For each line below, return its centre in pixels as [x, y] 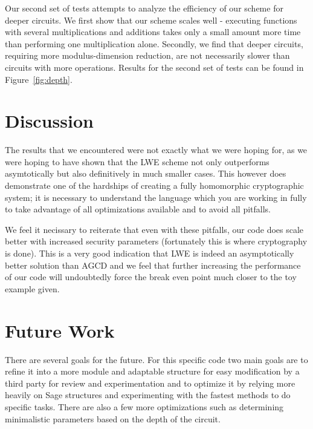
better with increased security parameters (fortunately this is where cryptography [156, 241]
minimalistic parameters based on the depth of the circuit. [113, 418]
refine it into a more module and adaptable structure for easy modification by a [152, 371]
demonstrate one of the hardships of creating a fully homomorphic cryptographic [154, 185]
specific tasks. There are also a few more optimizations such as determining [144, 406]
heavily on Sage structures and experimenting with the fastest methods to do [148, 395]
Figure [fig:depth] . [39, 79]
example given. [32, 288]
